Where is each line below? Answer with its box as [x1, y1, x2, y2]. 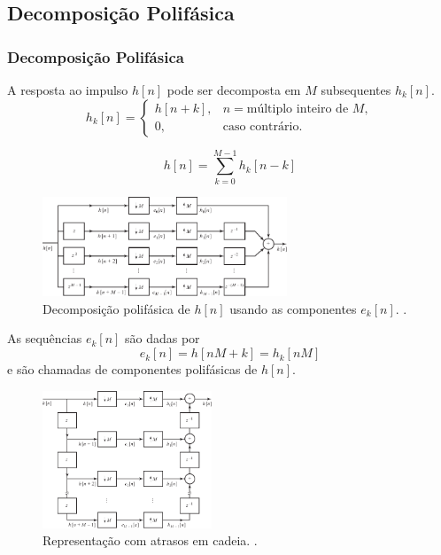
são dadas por [125, 329, 200, 348]
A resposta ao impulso [7, 81, 128, 98]
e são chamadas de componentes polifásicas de [7, 360, 258, 379]
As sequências [7, 329, 82, 348]
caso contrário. [222, 121, 303, 134]
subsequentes [321, 81, 391, 98]
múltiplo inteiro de [246, 103, 349, 116]
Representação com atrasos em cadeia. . [43, 531, 258, 550]
